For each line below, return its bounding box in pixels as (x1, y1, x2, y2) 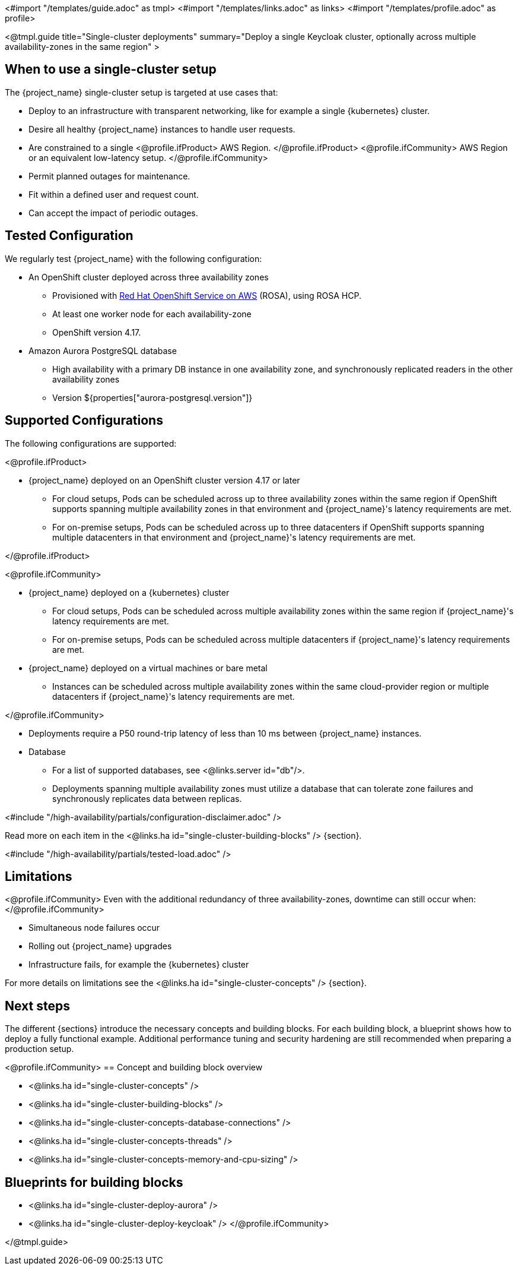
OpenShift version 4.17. (52, 327, 141, 337)
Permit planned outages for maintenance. (28, 170, 190, 181)
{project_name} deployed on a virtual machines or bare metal (28, 662, 268, 673)
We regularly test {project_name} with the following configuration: (5, 253, 262, 264)
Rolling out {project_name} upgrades (28, 941, 172, 952)
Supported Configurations (5, 413, 163, 428)
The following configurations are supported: (5, 438, 177, 448)
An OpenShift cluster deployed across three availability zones (28, 271, 269, 282)
